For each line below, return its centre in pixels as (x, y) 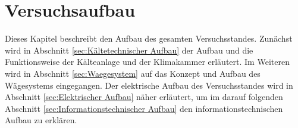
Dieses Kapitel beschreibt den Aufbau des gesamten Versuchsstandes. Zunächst (149, 38)
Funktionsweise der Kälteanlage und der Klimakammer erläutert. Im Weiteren (147, 62)
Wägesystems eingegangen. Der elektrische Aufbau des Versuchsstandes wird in (149, 85)
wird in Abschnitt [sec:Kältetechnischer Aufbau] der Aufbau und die (129, 50)
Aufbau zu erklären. (41, 120)
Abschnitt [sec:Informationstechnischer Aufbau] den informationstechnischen (144, 108)
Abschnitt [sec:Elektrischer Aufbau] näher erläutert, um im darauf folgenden (144, 97)
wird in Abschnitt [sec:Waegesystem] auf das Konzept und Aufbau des (133, 73)
